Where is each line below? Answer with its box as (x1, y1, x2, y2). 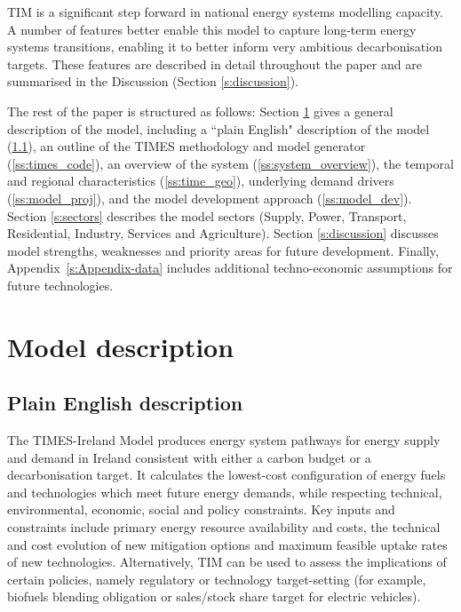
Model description (7, 328, 234, 364)
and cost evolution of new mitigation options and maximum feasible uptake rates (7, 535, 448, 553)
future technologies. (7, 275, 114, 294)
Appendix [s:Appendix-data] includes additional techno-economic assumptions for (7, 258, 453, 277)
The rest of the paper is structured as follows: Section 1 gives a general (7, 101, 393, 120)
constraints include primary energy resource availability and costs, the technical (7, 518, 441, 536)
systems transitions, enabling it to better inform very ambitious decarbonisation (7, 37, 442, 56)
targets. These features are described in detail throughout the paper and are (7, 54, 422, 73)
